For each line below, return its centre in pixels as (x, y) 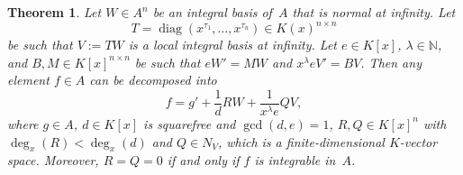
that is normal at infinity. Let (374, 12)
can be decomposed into (153, 80)
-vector (418, 141)
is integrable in (295, 160)
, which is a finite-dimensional (301, 141)
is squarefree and (190, 123)
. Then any (391, 62)
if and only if (203, 160)
